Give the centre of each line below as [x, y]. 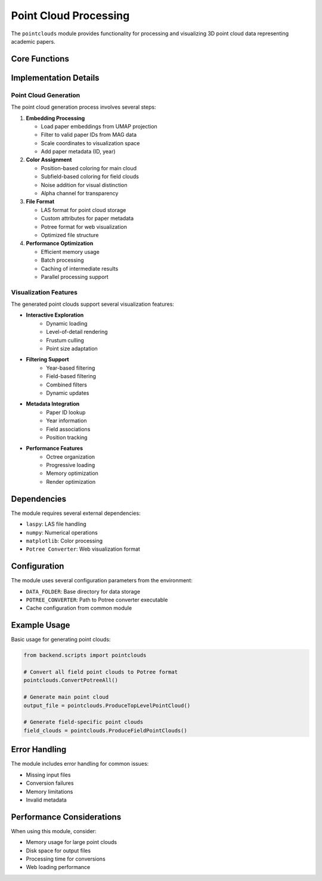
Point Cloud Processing [70, 16]
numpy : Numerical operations [62, 532]
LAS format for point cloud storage [83, 210]
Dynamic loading [67, 323]
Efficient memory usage [70, 251]
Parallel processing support [75, 277]
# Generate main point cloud [66, 697]
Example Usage [41, 625]
